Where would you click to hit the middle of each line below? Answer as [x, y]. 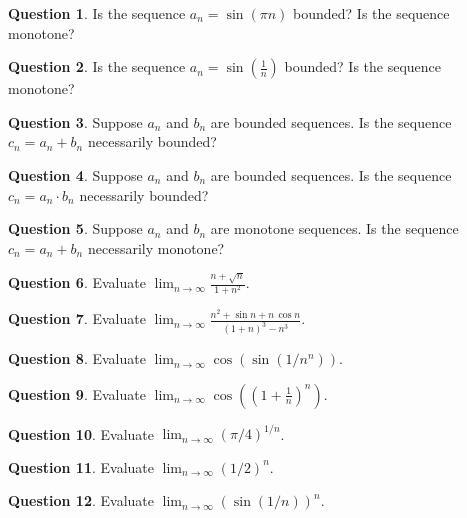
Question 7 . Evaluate [77, 318]
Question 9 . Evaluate [77, 393]
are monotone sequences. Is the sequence [334, 228]
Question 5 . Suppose [75, 228]
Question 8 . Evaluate [77, 358]
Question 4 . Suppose [75, 174]
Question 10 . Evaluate [81, 433]
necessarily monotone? [156, 247]
